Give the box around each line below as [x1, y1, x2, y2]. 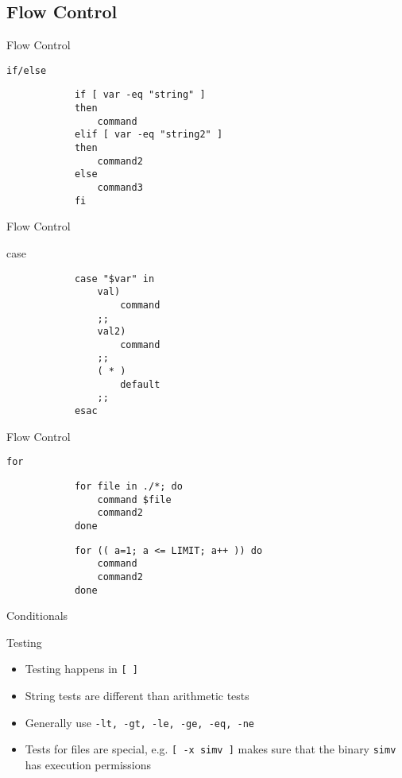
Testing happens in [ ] [25, 660, 139, 677]
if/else [6, 64, 47, 76]
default [120, 378, 160, 390]
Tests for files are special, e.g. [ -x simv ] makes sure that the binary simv [25, 741, 396, 757]
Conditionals [6, 607, 68, 624]
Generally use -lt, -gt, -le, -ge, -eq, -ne [25, 714, 254, 730]
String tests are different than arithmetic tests [25, 687, 249, 704]
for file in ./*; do [74, 481, 183, 493]
